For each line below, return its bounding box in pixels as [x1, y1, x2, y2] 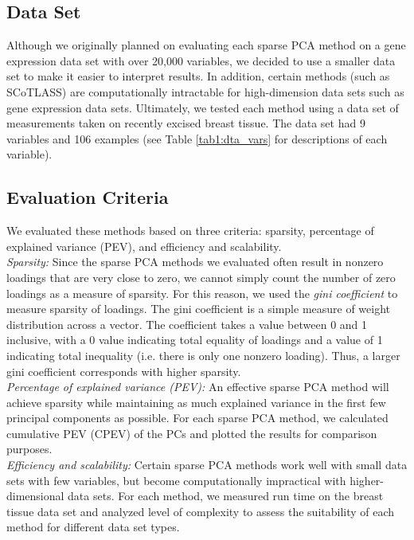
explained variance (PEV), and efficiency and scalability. [6, 237, 282, 254]
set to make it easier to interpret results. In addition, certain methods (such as [6, 68, 390, 84]
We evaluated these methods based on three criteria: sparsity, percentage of [6, 222, 374, 239]
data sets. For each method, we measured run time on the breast [68, 487, 384, 504]
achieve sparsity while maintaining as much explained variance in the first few [6, 393, 386, 410]
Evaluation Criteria [6, 185, 169, 209]
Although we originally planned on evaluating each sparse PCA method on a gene [6, 37, 406, 53]
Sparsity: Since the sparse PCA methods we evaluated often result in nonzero [6, 253, 384, 270]
